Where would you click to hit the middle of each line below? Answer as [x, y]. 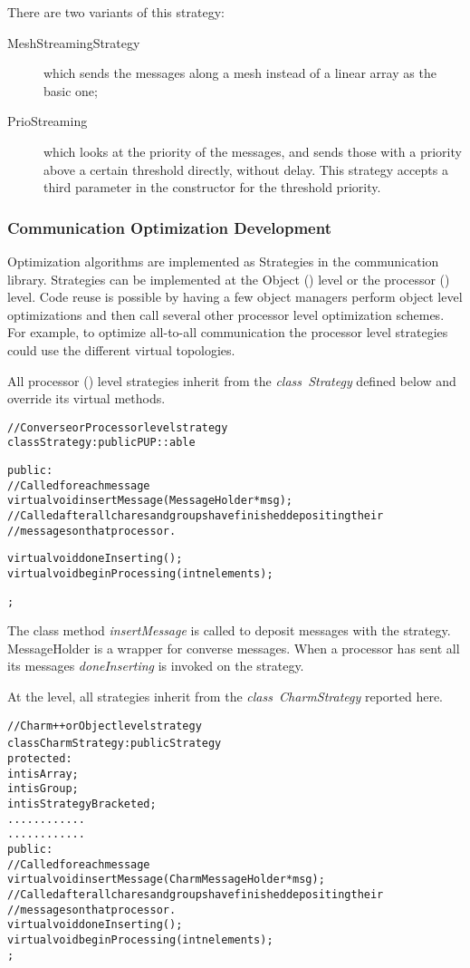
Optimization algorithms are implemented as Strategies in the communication [223, 261]
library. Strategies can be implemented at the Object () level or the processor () [229, 279]
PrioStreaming [48, 121]
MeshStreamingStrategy [74, 42]
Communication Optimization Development [169, 227]
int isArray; [43, 774]
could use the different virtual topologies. [121, 349]
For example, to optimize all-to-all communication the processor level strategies [228, 332]
